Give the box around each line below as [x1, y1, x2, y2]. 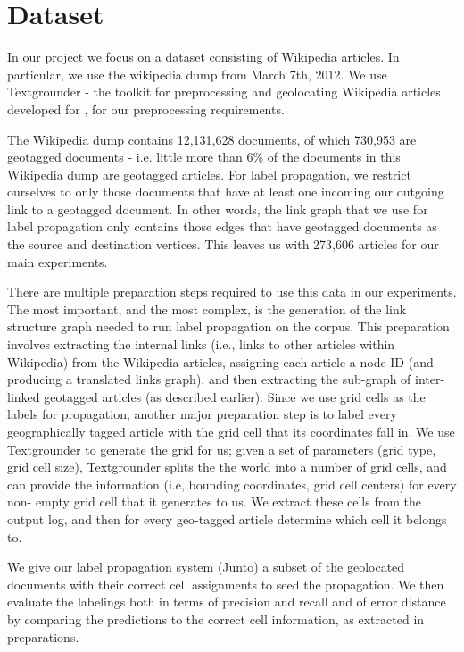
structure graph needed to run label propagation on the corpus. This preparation [7, 317, 450, 336]
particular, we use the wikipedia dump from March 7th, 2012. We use [7, 64, 387, 83]
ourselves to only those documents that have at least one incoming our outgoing [7, 182, 444, 201]
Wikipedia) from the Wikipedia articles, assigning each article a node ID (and [7, 352, 434, 371]
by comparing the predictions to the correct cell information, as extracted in [7, 609, 425, 628]
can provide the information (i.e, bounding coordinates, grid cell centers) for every [7, 474, 457, 493]
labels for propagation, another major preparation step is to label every [7, 405, 397, 423]
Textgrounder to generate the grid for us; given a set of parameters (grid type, [7, 439, 436, 458]
